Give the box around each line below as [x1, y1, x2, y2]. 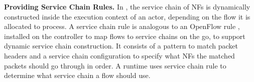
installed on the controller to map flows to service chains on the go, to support [4, 30, 245, 41]
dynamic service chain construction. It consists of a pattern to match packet [4, 40, 238, 51]
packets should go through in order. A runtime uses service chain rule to [4, 60, 226, 70]
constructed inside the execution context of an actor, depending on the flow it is [4, 11, 250, 21]
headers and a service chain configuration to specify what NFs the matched [4, 50, 235, 60]
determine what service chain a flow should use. [4, 70, 151, 80]
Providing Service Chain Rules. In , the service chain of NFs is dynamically [4, 1, 250, 11]
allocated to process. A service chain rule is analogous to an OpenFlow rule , [4, 21, 240, 31]
